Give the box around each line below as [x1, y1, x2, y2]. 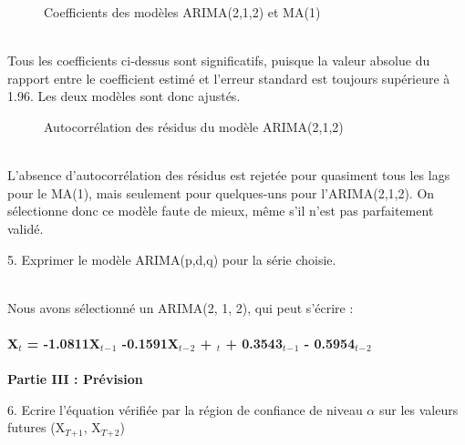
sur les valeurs [378, 399, 459, 419]
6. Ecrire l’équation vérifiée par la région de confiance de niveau [7, 399, 363, 419]
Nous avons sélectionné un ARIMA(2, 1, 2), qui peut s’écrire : [7, 298, 354, 317]
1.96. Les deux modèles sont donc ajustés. [7, 86, 241, 106]
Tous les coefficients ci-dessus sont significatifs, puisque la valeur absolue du [7, 51, 430, 70]
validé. [7, 218, 44, 238]
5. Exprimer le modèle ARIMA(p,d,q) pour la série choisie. [7, 249, 336, 268]
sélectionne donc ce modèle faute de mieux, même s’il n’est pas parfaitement [7, 201, 434, 220]
